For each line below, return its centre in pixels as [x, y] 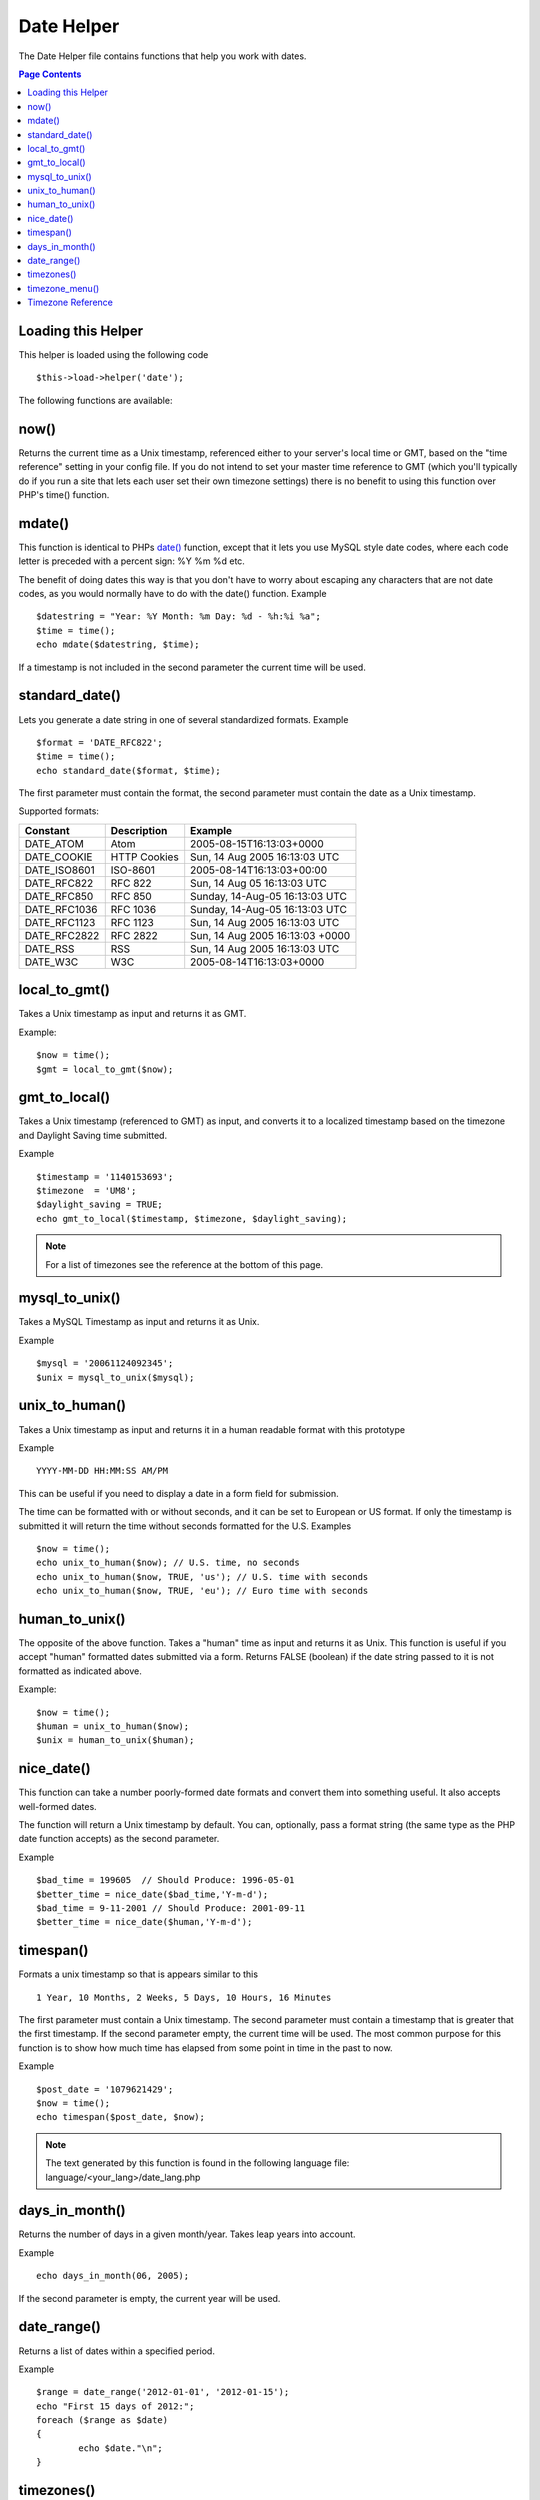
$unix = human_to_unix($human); [115, 1740]
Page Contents [50, 74]
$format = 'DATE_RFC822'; [100, 742]
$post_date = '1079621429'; [105, 2089]
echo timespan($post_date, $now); [120, 2117]
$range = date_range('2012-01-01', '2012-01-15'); [163, 2392]
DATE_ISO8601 [59, 870]
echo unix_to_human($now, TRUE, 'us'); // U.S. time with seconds [202, 1576]
